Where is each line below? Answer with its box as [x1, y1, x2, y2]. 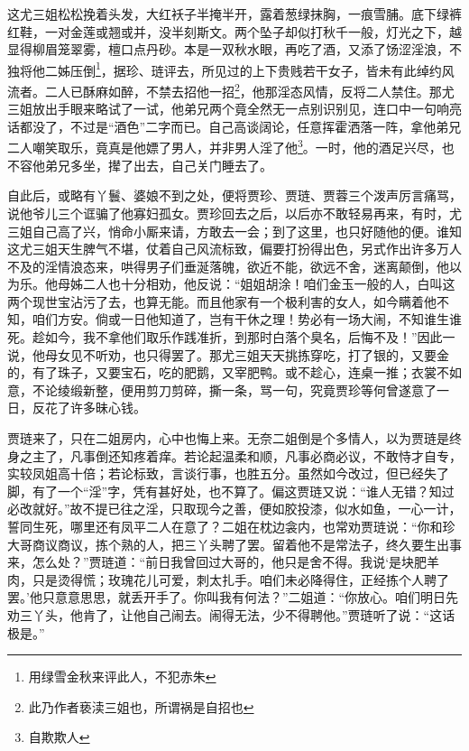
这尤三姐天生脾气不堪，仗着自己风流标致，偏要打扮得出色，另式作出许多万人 [7, 239, 462, 258]
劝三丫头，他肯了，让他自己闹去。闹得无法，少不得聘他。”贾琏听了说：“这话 [7, 605, 455, 624]
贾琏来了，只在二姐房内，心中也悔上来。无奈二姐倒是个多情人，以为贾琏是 [7, 429, 449, 448]
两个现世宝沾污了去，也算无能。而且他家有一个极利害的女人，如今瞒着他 [7, 292, 437, 311]
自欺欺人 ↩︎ [28, 728, 90, 746]
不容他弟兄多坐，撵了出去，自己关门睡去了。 [7, 155, 272, 174]
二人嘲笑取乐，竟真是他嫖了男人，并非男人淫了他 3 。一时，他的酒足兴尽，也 [7, 135, 455, 157]
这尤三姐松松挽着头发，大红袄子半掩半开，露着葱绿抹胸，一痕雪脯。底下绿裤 [7, 5, 462, 23]
